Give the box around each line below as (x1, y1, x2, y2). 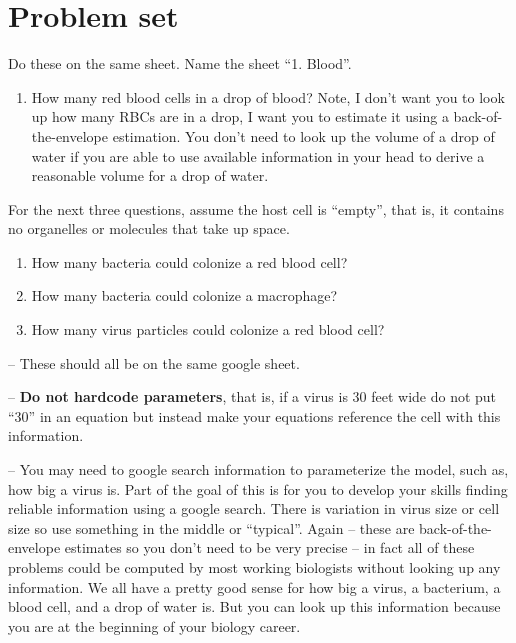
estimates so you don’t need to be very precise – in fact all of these (64, 537, 475, 558)
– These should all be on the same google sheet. (8, 352, 300, 373)
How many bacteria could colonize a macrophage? (31, 285, 338, 306)
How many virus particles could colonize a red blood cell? (31, 319, 385, 340)
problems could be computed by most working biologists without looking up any (8, 557, 501, 577)
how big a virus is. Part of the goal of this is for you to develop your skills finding (8, 478, 508, 499)
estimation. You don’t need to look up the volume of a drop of (112, 125, 495, 146)
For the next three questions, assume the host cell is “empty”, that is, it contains (8, 198, 504, 219)
